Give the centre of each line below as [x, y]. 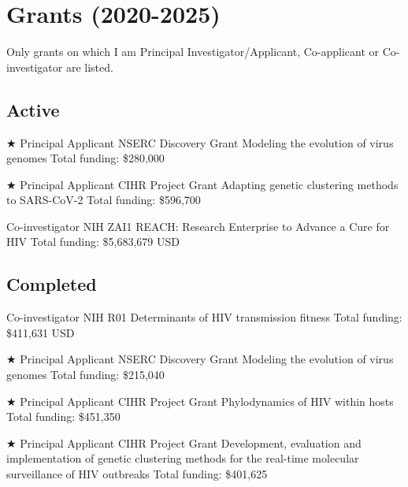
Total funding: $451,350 [63, 416]
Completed [52, 284]
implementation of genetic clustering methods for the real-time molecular [183, 458]
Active [33, 109]
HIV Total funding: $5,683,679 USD [93, 242]
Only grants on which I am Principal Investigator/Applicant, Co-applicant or [193, 52]
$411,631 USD [41, 332]
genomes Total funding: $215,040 [85, 375]
